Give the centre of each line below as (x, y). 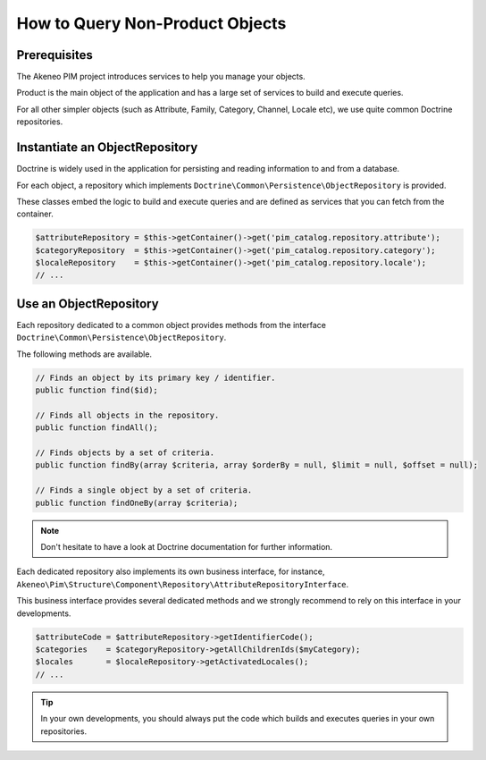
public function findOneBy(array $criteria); (137, 502)
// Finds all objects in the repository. (127, 415)
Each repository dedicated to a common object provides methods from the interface (171, 325)
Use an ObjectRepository (88, 304)
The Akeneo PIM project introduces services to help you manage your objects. (161, 77)
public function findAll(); (96, 428)
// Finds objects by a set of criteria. (125, 453)
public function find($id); (96, 390)
